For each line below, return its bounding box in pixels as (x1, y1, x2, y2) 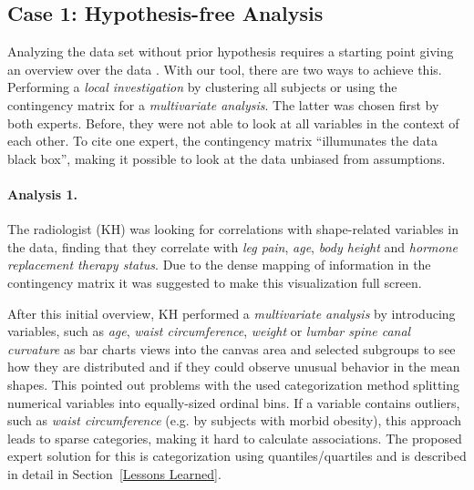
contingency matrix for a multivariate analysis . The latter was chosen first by (7, 95, 439, 114)
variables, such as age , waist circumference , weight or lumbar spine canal (7, 322, 411, 341)
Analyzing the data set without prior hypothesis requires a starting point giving (7, 42, 454, 61)
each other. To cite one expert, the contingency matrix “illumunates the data (7, 131, 438, 150)
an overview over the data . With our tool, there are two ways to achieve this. (7, 59, 442, 78)
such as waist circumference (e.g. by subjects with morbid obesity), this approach (7, 411, 462, 430)
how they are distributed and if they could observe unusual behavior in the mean (7, 357, 460, 376)
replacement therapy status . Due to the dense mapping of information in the (7, 255, 431, 274)
